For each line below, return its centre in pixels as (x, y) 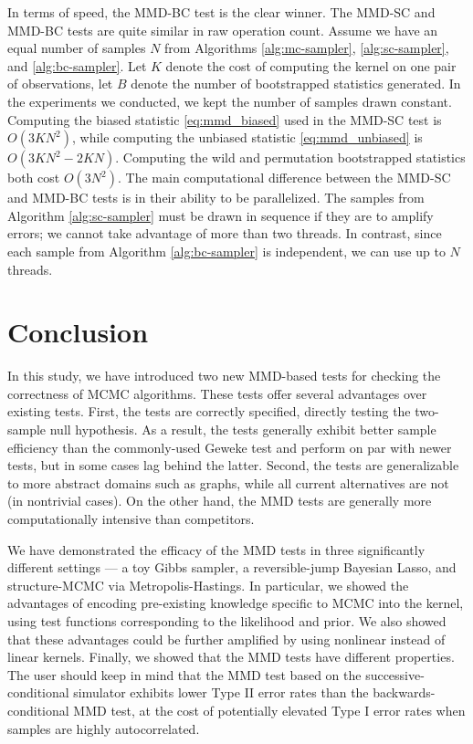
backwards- (404, 692)
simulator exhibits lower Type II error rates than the (221, 692)
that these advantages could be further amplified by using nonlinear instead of (226, 639)
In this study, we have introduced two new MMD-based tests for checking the (224, 376)
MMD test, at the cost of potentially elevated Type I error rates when (269, 710)
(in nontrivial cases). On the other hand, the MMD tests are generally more (220, 501)
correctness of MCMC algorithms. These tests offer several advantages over (217, 393)
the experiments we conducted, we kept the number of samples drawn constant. (230, 101)
